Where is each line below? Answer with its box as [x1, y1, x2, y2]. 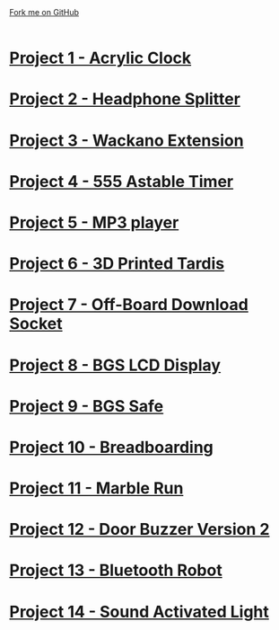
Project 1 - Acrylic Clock [9, 48, 192, 68]
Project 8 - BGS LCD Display [9, 355, 222, 375]
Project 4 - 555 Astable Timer [9, 171, 234, 191]
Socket [9, 314, 63, 334]
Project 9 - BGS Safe [9, 395, 164, 416]
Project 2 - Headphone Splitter [9, 89, 240, 110]
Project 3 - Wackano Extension [9, 130, 244, 150]
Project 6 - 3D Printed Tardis [9, 253, 225, 274]
